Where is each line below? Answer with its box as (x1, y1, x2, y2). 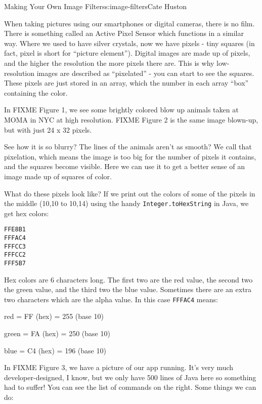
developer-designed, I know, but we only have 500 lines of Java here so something (4, 372, 256, 382)
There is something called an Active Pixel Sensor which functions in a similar (4, 28, 244, 38)
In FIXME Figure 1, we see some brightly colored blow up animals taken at (4, 104, 239, 115)
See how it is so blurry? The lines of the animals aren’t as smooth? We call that (4, 141, 252, 152)
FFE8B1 (4, 226, 26, 233)
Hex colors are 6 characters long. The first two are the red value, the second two (4, 274, 253, 285)
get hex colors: (4, 208, 49, 218)
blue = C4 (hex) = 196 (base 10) (4, 345, 106, 355)
